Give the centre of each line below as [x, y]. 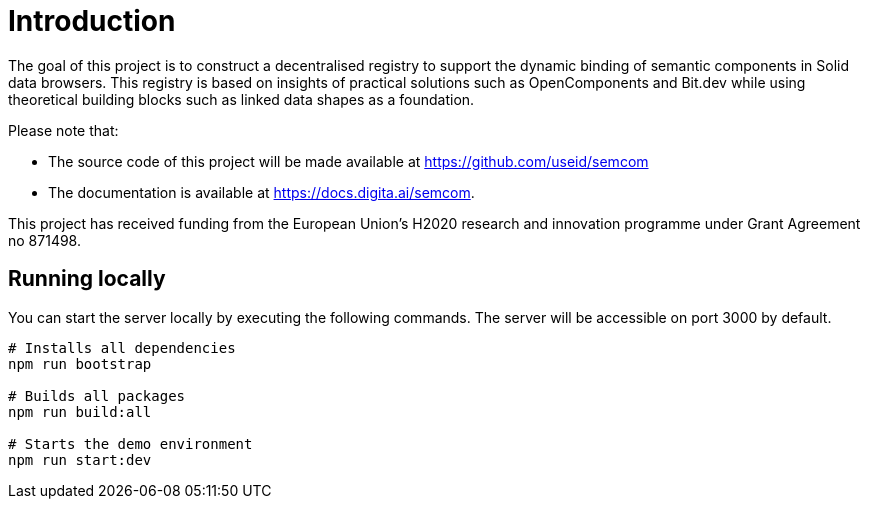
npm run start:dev [80, 459]
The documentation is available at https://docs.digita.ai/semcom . [261, 192]
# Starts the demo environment [130, 443]
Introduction [92, 21]
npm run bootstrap [80, 363]
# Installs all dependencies [122, 347]
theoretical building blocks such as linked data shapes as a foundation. [241, 99]
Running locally [87, 279]
